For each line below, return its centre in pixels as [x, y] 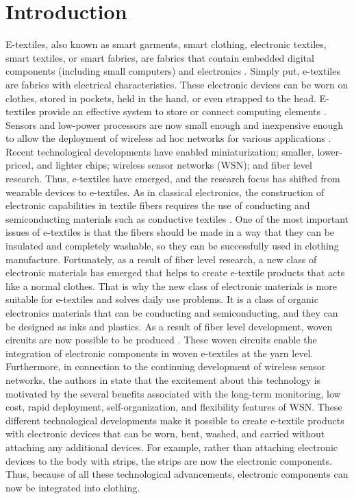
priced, [20, 165]
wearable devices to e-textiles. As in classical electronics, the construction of [165, 192]
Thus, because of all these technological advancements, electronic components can [177, 474]
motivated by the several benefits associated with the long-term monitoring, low [173, 393]
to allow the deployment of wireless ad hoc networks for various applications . [168, 138]
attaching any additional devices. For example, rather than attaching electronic [172, 447]
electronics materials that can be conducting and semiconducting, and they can [172, 313]
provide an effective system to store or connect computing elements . [182, 111]
